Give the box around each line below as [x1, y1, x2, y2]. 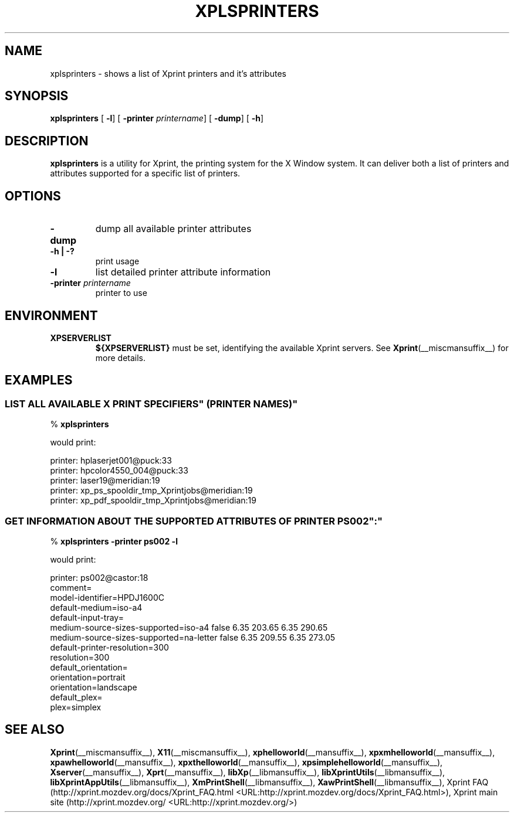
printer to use [95, 288, 147, 298]
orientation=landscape [50, 682, 137, 692]
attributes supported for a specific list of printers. [50, 168, 241, 179]
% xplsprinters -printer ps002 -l [50, 536, 178, 546]
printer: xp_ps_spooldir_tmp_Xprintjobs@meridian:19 [50, 485, 253, 496]
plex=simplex [50, 702, 102, 712]
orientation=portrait [50, 672, 126, 682]
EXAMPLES [5, 373, 73, 388]
